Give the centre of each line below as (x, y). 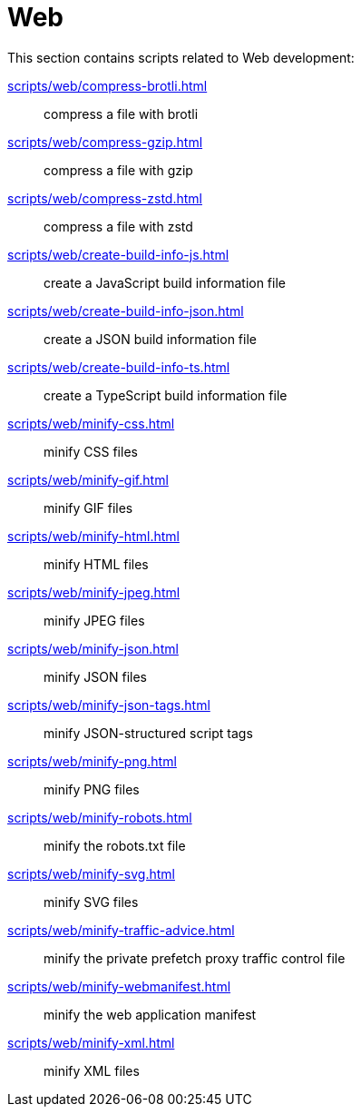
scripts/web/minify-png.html (92, 761)
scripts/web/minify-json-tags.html (109, 705)
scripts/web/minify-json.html (93, 648)
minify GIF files (88, 508)
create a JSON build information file (150, 339)
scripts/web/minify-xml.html (91, 1042)
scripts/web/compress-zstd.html (105, 198)
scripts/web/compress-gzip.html (105, 142)
